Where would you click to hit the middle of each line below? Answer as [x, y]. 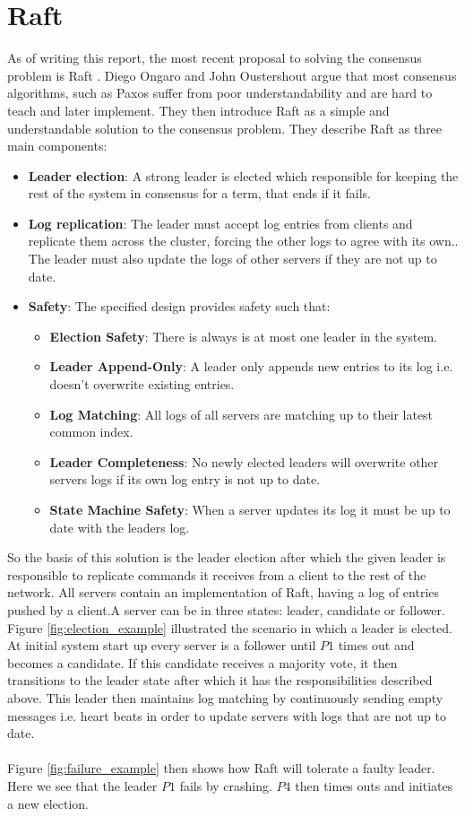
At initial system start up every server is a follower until [162, 645]
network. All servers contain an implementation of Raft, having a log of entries [224, 592]
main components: [57, 146]
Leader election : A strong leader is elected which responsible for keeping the [243, 175]
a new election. [48, 803]
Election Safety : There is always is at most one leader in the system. [243, 336]
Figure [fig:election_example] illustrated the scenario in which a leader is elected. [230, 627]
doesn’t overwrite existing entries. [142, 384]
